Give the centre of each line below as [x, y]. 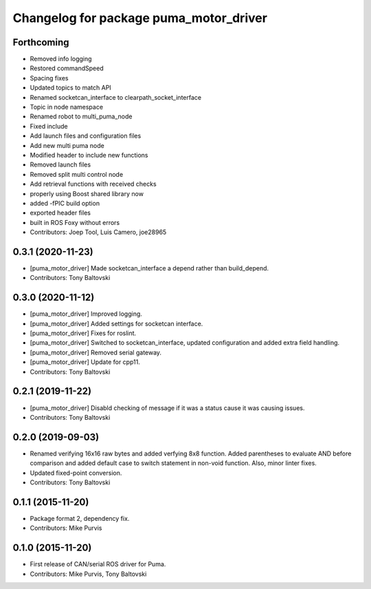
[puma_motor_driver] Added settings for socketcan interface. [116, 323]
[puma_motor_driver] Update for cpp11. [85, 362]
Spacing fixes [49, 78]
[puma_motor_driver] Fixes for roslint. [83, 333]
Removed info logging [61, 59]
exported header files [60, 213]
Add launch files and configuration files [86, 136]
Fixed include [49, 126]
